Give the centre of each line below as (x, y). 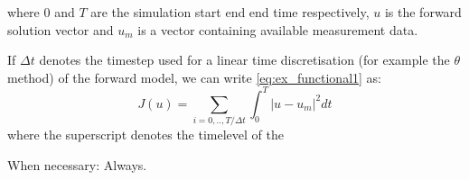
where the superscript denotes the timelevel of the (145, 135)
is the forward (423, 12)
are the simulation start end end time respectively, (230, 12)
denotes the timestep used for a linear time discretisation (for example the (244, 60)
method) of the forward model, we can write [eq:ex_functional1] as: (194, 77)
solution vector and (61, 29)
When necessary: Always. (77, 164)
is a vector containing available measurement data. (278, 29)
